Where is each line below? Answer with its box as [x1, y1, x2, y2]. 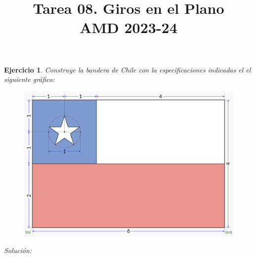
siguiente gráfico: [4, 74, 55, 84]
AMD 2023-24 [80, 17, 177, 37]
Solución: [4, 245, 32, 255]
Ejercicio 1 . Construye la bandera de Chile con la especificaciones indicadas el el [4, 64, 251, 74]
